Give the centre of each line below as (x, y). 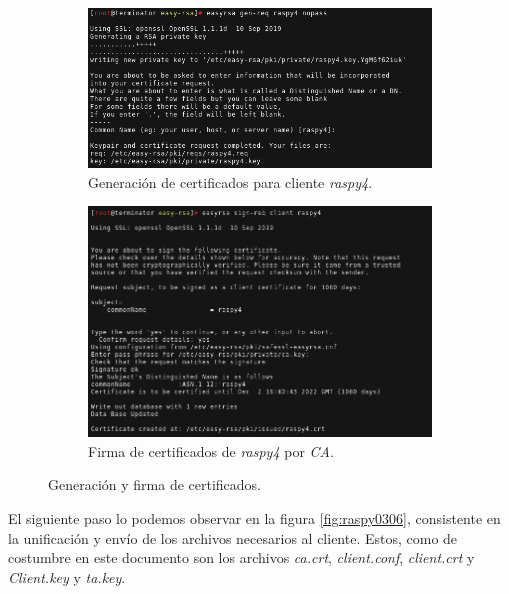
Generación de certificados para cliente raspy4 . (230, 181)
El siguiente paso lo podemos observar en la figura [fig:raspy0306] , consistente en (254, 518)
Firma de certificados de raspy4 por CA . (211, 450)
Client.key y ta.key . (67, 576)
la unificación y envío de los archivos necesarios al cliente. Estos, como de (233, 537)
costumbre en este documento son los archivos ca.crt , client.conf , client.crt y (241, 557)
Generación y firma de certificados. (155, 484)
